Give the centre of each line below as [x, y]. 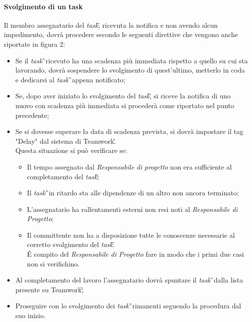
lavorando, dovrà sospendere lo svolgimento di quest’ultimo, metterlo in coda [130, 70]
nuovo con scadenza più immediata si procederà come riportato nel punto [125, 105]
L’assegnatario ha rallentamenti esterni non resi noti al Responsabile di [132, 209]
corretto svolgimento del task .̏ [71, 244]
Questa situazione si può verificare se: [71, 150]
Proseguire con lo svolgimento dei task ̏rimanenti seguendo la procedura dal [128, 306]
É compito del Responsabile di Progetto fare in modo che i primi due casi [135, 254]
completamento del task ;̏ [63, 176]
